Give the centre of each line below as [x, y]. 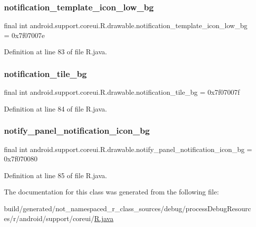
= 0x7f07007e [24, 35]
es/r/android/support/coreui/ [49, 218]
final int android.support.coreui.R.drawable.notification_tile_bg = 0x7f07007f [122, 92]
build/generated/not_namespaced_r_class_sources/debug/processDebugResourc [128, 208]
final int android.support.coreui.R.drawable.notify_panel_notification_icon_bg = [128, 149]
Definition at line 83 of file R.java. [56, 52]
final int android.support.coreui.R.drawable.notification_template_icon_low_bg [126, 25]
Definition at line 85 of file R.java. [56, 175]
